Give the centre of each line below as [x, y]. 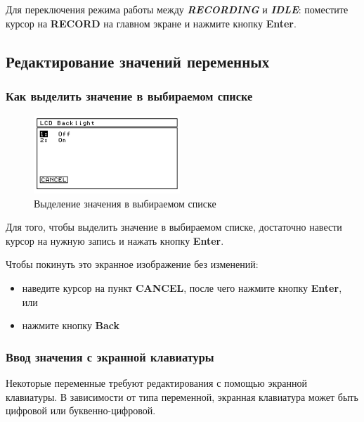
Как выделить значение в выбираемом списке [129, 95]
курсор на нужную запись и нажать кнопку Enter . [115, 240]
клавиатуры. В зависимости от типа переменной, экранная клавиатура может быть [182, 396]
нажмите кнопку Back [71, 325]
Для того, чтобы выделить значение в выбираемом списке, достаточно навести [174, 227]
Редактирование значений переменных [138, 61]
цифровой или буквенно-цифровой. [81, 410]
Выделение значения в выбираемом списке [125, 203]
